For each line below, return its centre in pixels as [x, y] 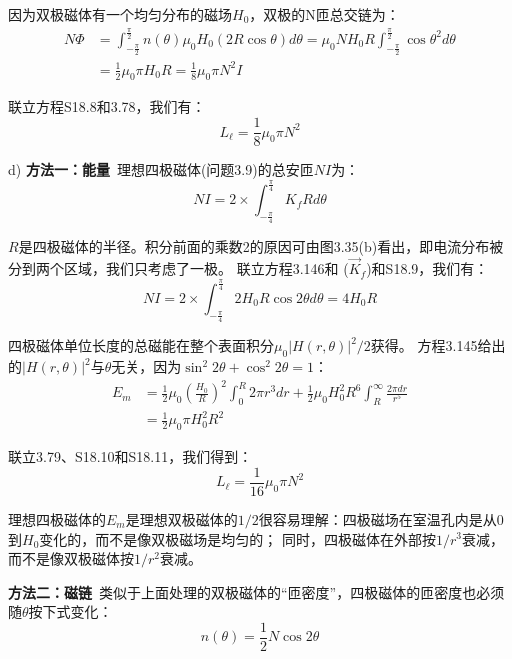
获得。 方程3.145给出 [438, 345]
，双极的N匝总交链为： [324, 14]
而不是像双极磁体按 [71, 558]
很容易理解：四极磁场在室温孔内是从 [377, 518]
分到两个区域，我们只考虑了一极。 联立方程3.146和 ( [178, 268]
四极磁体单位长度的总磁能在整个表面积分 [141, 345]
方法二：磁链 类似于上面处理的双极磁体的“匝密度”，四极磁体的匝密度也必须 [256, 591]
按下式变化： [70, 611]
